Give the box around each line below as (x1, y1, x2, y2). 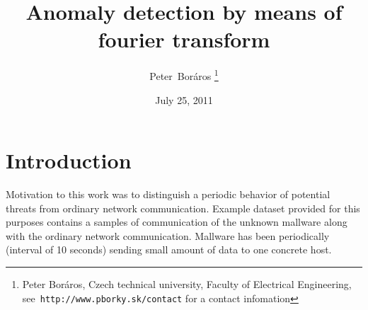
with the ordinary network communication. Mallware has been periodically (6, 228, 330, 243)
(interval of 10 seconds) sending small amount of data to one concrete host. (6, 242, 332, 257)
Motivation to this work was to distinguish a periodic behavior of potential (6, 187, 330, 202)
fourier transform (98, 25, 270, 54)
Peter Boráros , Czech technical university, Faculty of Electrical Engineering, (22, 277, 352, 292)
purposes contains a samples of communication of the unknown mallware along (6, 214, 347, 229)
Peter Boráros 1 (149, 67, 219, 83)
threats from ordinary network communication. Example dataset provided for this (6, 200, 360, 215)
